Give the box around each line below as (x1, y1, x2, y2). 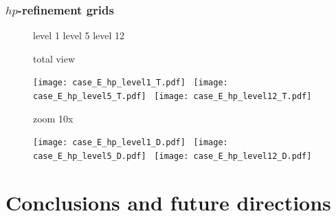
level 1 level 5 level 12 (33, 28, 125, 43)
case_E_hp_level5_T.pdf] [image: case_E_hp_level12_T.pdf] (33, 91, 312, 102)
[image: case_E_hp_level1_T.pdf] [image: (33, 78, 228, 88)
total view (33, 51, 76, 65)
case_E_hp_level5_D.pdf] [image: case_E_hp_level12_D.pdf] (33, 151, 312, 161)
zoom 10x (33, 111, 74, 125)
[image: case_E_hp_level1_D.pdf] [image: (33, 138, 228, 148)
